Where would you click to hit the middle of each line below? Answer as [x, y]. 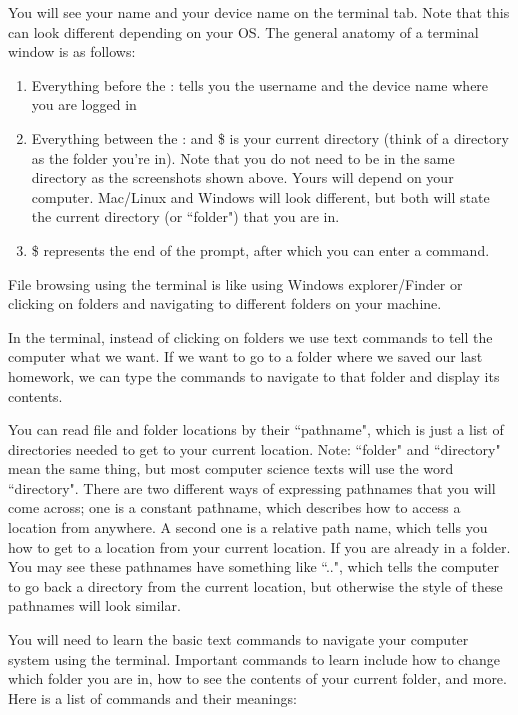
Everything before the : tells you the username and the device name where [260, 84]
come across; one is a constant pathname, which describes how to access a [234, 507]
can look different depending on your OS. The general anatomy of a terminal [243, 31]
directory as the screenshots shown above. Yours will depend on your [242, 177]
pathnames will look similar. [94, 605]
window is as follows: [72, 51]
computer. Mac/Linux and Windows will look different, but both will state [260, 196]
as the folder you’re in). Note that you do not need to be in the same [243, 157]
